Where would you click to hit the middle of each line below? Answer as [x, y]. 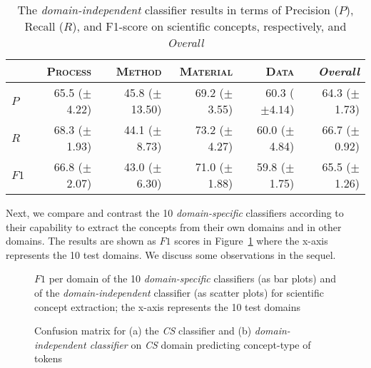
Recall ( [44, 26]
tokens [48, 358]
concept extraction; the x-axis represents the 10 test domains [168, 306]
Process [69, 71]
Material [206, 71]
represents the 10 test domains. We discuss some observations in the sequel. [171, 254]
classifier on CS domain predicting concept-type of [200, 344]
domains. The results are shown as [81, 241]
